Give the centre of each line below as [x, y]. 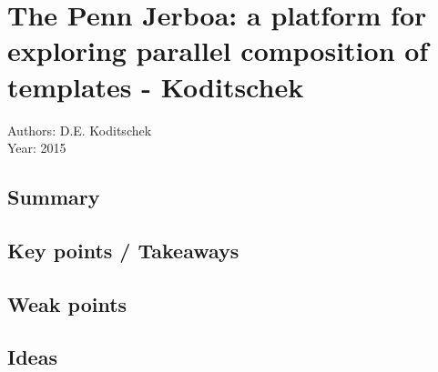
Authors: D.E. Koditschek [80, 130]
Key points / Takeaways [123, 250]
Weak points [67, 303]
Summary [54, 197]
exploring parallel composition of [218, 50]
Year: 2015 [37, 148]
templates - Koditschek [156, 86]
